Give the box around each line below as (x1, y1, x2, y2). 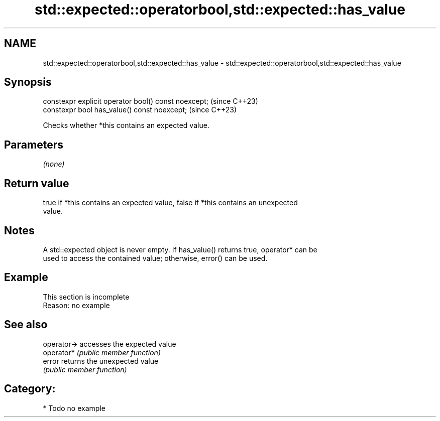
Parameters (4, 138, 63, 151)
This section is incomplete (43, 292, 130, 301)
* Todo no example (43, 403, 105, 412)
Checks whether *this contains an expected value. (43, 121, 209, 130)
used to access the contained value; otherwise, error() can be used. (43, 253, 268, 262)
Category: (4, 382, 56, 395)
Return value (4, 177, 69, 190)
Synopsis (4, 76, 52, 89)
